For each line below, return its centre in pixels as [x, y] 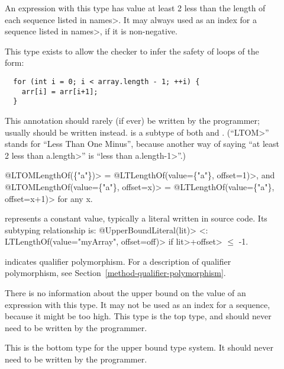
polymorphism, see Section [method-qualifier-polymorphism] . [115, 273]
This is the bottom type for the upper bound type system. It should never [139, 347]
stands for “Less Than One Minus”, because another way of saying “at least [142, 144]
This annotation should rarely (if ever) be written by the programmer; [132, 120]
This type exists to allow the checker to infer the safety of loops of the [132, 51]
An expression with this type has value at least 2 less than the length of [135, 8]
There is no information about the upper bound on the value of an [125, 293]
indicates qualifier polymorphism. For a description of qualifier [118, 261]
